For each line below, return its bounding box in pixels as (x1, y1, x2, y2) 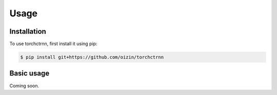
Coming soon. (9, 82, 39, 89)
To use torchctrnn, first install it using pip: (9, 41, 97, 47)
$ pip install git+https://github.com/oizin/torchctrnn (20, 54, 164, 60)
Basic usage (9, 69, 50, 78)
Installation (9, 27, 46, 36)
